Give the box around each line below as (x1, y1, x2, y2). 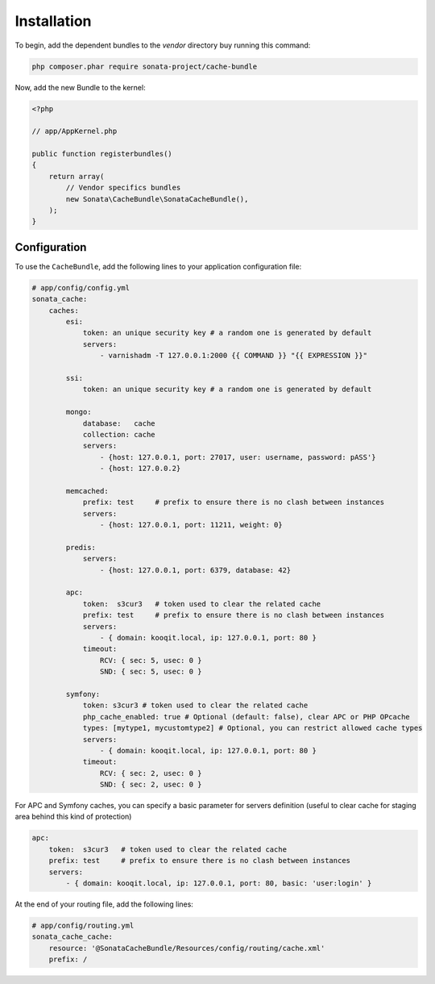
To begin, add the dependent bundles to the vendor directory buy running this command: (14, 40, 311, 50)
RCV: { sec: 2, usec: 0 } (99, 769, 202, 778)
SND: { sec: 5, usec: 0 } (99, 667, 202, 677)
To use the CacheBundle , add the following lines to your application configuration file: (14, 261, 302, 271)
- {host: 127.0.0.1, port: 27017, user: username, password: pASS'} (99, 452, 376, 461)
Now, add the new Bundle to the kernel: (14, 82, 146, 92)
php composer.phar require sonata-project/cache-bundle (31, 61, 258, 71)
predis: (65, 543, 97, 552)
